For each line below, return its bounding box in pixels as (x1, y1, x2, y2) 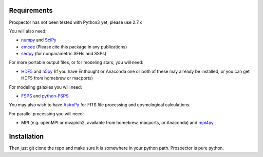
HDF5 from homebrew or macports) (21, 75, 93, 81)
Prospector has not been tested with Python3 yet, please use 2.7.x (9, 19, 142, 25)
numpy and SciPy (21, 37, 56, 43)
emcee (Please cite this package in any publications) (21, 44, 127, 49)
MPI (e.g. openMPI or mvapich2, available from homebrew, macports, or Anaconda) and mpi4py (21, 120, 214, 126)
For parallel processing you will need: (9, 110, 84, 116)
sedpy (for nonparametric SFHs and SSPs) (21, 51, 107, 57)
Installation (9, 132, 44, 141)
